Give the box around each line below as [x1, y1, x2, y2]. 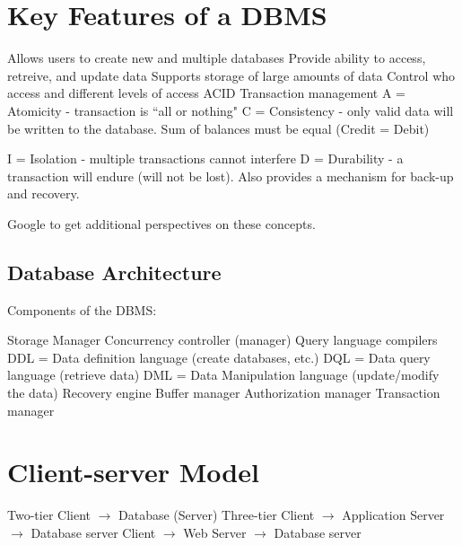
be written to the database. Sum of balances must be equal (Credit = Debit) [7, 119, 430, 137]
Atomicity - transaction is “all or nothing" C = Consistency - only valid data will [7, 101, 454, 119]
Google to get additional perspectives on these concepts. [7, 214, 316, 233]
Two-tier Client [7, 505, 91, 524]
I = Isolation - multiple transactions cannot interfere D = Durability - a [7, 149, 404, 168]
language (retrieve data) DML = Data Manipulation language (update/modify [7, 365, 440, 384]
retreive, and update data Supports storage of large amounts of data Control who [7, 66, 456, 84]
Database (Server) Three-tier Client [118, 505, 315, 524]
